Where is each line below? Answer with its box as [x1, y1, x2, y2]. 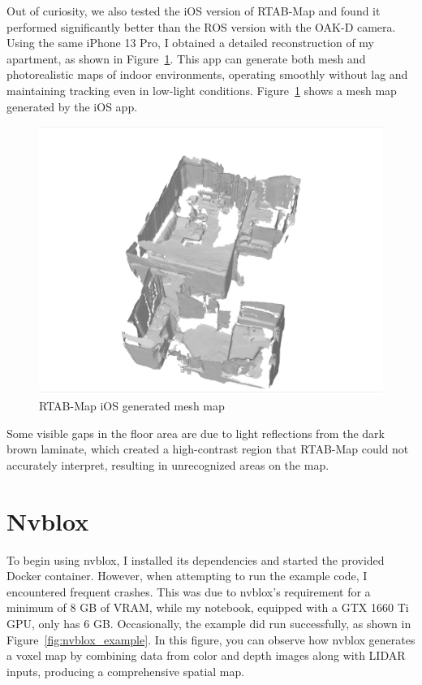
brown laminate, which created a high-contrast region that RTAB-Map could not [6, 440, 409, 457]
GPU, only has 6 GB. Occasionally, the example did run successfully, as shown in [6, 615, 411, 632]
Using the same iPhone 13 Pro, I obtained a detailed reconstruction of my [6, 34, 375, 51]
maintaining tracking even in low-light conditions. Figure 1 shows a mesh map [6, 81, 397, 98]
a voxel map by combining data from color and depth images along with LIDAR [6, 647, 406, 664]
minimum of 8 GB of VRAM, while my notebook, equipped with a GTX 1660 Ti [6, 599, 409, 616]
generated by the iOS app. [6, 98, 138, 115]
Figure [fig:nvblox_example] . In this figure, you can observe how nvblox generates [6, 631, 416, 648]
